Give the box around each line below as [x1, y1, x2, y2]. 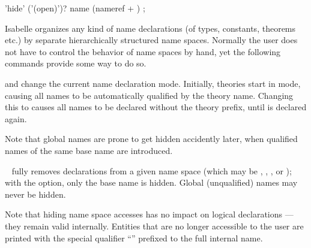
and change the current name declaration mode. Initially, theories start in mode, [5, 77, 301, 89]
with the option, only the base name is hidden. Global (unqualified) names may [5, 176, 298, 189]
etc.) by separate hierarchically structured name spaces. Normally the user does [5, 34, 298, 46]
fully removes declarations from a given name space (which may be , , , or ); [11, 164, 292, 177]
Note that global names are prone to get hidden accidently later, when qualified [5, 132, 298, 145]
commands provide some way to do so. [5, 57, 146, 69]
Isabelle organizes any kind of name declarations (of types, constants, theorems [5, 22, 296, 34]
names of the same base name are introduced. [5, 144, 173, 156]
